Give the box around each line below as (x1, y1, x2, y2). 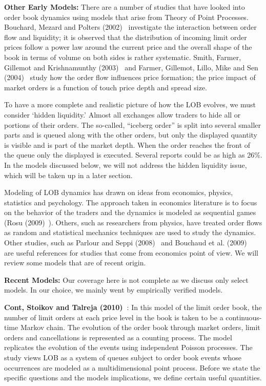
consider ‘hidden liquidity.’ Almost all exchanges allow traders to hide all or (4, 109, 241, 120)
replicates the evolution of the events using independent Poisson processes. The (4, 342, 253, 353)
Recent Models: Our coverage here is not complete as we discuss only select (4, 274, 249, 285)
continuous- (226, 312, 262, 322)
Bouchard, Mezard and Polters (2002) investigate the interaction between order (4, 22, 257, 32)
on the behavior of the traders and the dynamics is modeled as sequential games (4, 207, 256, 218)
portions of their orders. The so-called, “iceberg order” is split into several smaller (4, 119, 261, 130)
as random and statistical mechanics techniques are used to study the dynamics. (4, 227, 256, 238)
